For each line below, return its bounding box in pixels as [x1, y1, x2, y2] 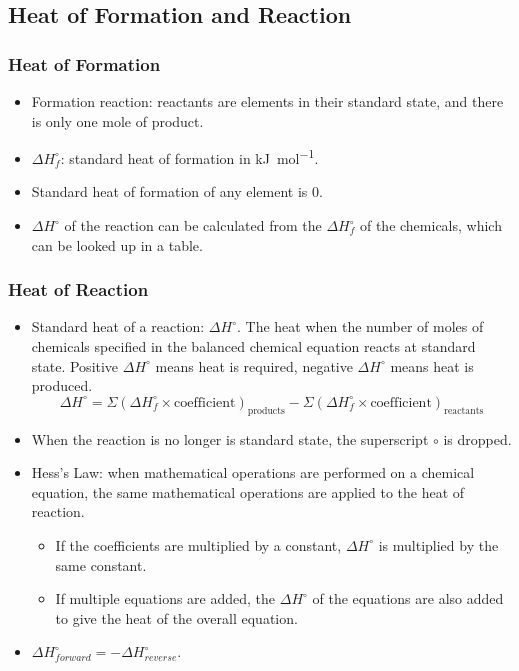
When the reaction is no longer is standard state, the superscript [31, 428, 429, 449]
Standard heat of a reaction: [31, 316, 205, 337]
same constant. [55, 554, 147, 575]
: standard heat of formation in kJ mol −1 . [60, 145, 319, 168]
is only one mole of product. [31, 110, 204, 131]
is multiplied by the [378, 534, 499, 555]
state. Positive [31, 355, 119, 376]
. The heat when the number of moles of [236, 316, 484, 337]
